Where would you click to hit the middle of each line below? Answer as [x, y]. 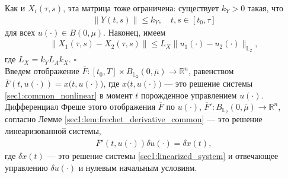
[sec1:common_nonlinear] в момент [69, 95]
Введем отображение [42, 71]
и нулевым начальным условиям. [138, 167]
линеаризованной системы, [53, 130]
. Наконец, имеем [135, 32]
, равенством [211, 71]
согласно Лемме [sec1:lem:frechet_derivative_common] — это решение [134, 118]
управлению [26, 167]
